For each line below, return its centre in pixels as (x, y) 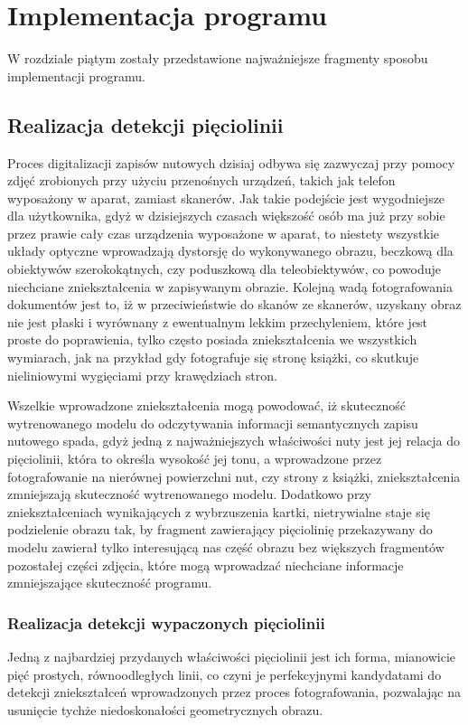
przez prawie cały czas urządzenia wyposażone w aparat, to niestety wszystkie (224, 233)
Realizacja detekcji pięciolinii (145, 124)
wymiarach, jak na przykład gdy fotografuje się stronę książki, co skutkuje (213, 358)
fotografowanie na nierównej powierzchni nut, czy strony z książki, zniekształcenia (234, 476)
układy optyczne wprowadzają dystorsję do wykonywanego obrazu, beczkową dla (230, 251)
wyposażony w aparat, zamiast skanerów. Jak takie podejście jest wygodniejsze (226, 198)
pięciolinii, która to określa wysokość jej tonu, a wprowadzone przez (195, 459)
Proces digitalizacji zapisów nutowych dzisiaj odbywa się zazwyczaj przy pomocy (231, 162)
